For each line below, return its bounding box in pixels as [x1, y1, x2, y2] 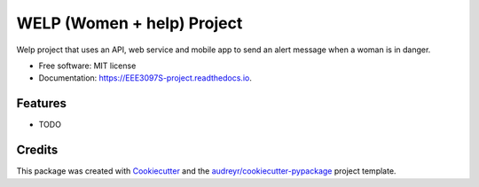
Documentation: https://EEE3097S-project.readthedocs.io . [38, 73, 252, 83]
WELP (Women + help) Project [16, 13, 243, 33]
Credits [16, 143, 59, 158]
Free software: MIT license [38, 60, 137, 71]
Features [16, 96, 67, 111]
